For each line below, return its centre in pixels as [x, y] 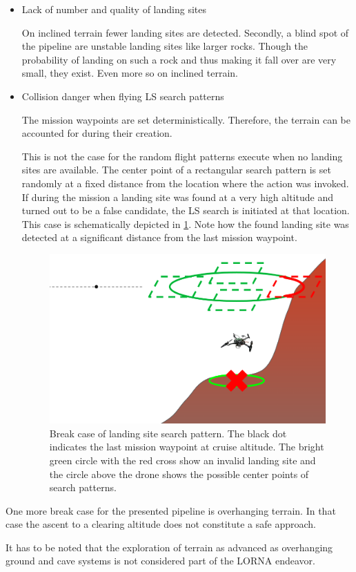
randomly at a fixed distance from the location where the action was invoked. [185, 183]
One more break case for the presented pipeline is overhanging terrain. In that [171, 510]
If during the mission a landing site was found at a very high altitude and [177, 197]
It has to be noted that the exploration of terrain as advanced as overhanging [169, 547]
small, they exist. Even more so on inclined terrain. [130, 73]
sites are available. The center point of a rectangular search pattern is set [176, 170]
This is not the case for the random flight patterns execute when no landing [182, 156]
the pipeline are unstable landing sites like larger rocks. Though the [165, 46]
